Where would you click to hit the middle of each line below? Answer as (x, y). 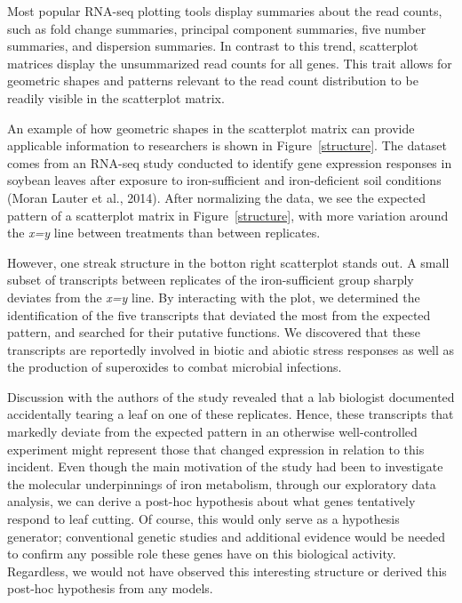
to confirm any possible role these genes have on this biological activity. (202, 554)
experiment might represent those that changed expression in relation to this (216, 449)
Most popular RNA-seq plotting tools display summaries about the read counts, (225, 11)
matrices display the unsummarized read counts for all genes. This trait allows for (230, 63)
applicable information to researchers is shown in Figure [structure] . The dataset (227, 145)
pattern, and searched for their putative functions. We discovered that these (214, 332)
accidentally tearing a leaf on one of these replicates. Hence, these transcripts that (231, 414)
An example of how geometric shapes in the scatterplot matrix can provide (211, 128)
